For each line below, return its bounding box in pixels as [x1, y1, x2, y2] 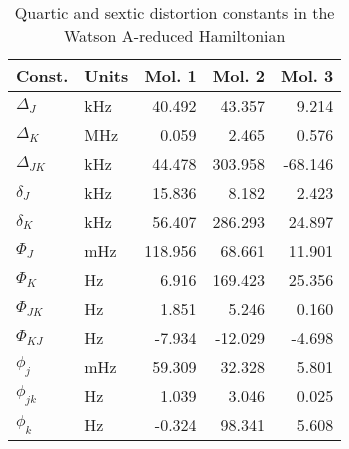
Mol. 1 [144, 64, 197, 87]
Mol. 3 [281, 64, 334, 87]
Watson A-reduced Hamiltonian [63, 24, 286, 47]
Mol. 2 [212, 64, 266, 87]
